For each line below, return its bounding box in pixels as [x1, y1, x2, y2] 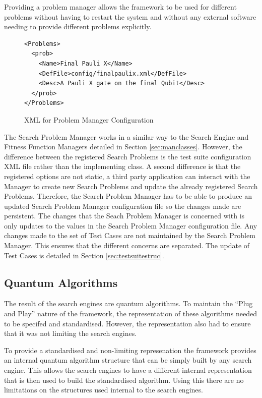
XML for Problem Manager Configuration [24, 114, 154, 125]
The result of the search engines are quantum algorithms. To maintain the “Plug [4, 298, 253, 309]
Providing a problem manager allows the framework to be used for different [4, 2, 237, 12]
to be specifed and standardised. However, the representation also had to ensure [4, 318, 251, 328]
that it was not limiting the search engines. [4, 328, 137, 338]
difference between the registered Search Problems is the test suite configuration [4, 151, 251, 161]
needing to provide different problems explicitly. [4, 21, 152, 32]
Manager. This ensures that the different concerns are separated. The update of [4, 240, 250, 251]
